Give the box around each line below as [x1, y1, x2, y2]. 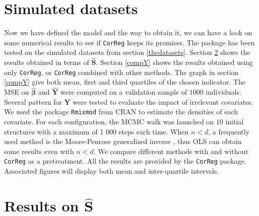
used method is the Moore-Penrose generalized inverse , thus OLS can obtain [4, 136, 242, 147]
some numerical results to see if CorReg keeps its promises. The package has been [4, 37, 255, 47]
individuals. [206, 87, 241, 97]
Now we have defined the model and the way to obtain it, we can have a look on [4, 27, 252, 38]
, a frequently [208, 126, 250, 136]
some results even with [4, 146, 74, 156]
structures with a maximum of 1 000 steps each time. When [4, 126, 189, 136]
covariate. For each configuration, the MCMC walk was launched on [4, 116, 214, 127]
